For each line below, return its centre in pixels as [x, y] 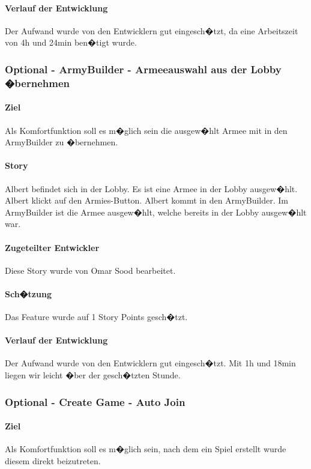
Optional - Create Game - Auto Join [95, 401]
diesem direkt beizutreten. [53, 460]
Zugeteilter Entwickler [52, 247]
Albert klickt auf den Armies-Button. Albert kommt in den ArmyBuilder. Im [147, 200]
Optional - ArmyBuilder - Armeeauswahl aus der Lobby [143, 69]
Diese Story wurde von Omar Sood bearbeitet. [90, 270]
